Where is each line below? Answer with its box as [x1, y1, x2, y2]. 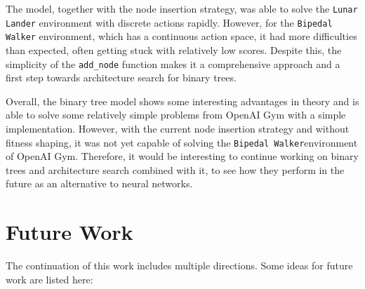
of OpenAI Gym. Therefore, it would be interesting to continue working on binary [6, 149, 359, 163]
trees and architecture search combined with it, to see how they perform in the [6, 162, 345, 177]
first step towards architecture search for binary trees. [6, 70, 237, 85]
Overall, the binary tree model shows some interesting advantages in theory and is [6, 93, 359, 108]
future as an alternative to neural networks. [6, 176, 193, 191]
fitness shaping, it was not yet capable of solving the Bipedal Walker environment [6, 135, 358, 149]
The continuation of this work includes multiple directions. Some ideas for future [6, 258, 353, 273]
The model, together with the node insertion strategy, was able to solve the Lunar [6, 1, 358, 15]
